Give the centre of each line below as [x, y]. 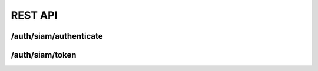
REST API [34, 15]
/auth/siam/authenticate [57, 36]
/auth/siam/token [44, 55]
